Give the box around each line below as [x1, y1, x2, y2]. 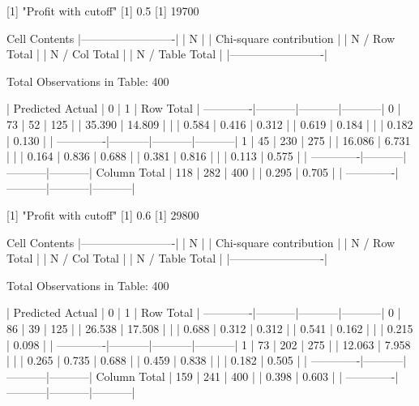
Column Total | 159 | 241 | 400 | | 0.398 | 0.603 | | [96, 367, 343, 384]
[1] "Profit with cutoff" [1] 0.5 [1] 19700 [6, 2, 199, 19]
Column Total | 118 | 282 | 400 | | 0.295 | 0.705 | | [96, 163, 343, 180]
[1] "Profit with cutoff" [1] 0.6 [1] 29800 [6, 206, 199, 223]
